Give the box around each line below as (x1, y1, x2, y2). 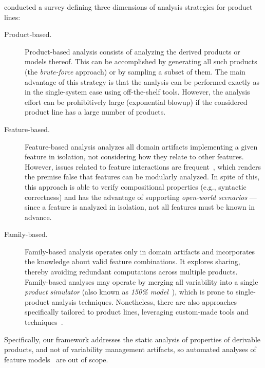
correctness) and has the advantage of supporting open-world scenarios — (25, 191, 257, 202)
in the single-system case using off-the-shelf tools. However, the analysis (25, 86, 250, 97)
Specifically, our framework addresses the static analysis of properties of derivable (4, 334, 260, 344)
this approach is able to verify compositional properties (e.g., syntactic (25, 181, 247, 192)
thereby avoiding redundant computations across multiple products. (25, 266, 238, 277)
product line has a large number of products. (25, 106, 166, 117)
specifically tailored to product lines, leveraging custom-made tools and (25, 306, 249, 317)
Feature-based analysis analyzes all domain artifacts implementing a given (25, 141, 258, 152)
